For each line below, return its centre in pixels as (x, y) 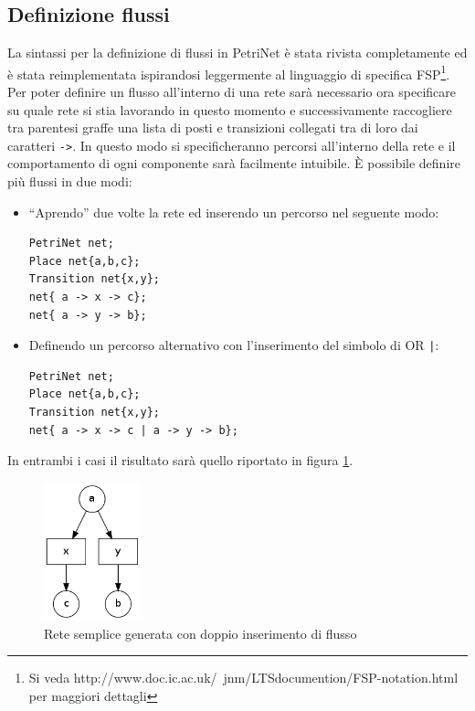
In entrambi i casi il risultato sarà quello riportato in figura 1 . (180, 460)
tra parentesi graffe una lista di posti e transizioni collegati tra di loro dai (213, 127)
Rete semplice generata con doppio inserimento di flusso (201, 633)
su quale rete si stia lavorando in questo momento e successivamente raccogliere (230, 109)
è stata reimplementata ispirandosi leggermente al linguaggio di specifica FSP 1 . (229, 72)
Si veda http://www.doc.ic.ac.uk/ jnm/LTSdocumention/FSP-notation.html (243, 678)
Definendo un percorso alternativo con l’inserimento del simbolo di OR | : (234, 345)
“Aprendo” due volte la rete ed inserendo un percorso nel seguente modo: (234, 212)
